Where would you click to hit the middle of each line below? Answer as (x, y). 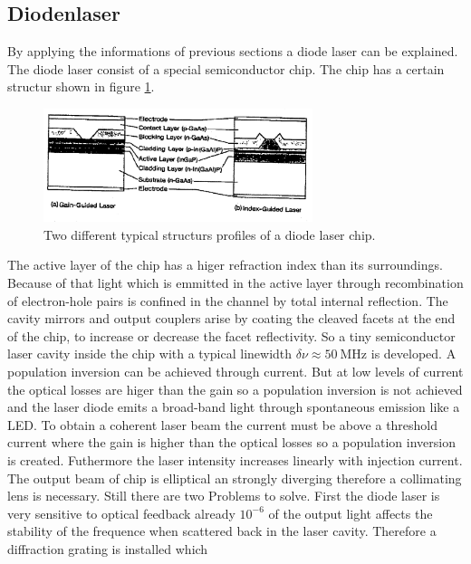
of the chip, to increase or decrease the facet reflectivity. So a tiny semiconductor (231, 335)
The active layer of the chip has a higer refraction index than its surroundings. (225, 265)
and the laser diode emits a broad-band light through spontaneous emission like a (234, 407)
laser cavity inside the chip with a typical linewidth (150, 354)
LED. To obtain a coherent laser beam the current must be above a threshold (223, 424)
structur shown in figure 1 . (81, 86)
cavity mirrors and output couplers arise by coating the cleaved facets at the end (231, 318)
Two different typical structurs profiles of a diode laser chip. (210, 234)
